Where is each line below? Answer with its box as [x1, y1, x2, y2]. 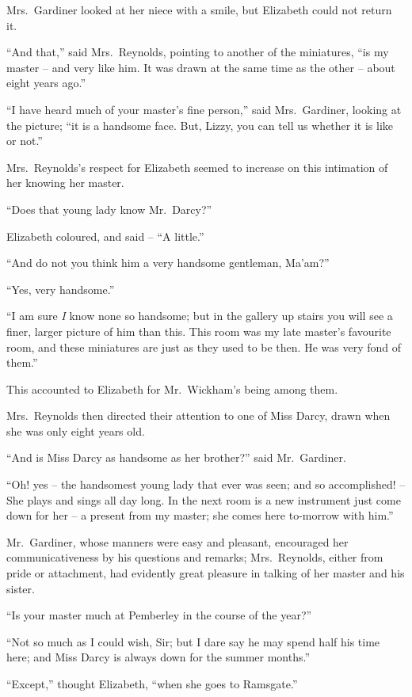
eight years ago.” [6, 74, 86, 91]
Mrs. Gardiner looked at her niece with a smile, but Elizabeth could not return [6, 2, 392, 17]
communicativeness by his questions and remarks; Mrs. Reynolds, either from [6, 549, 383, 566]
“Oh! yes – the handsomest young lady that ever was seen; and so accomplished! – [6, 476, 406, 493]
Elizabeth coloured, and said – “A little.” [6, 227, 204, 244]
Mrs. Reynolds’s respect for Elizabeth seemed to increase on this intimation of [6, 158, 388, 175]
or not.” [6, 132, 43, 149]
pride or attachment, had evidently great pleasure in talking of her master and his [6, 565, 405, 581]
